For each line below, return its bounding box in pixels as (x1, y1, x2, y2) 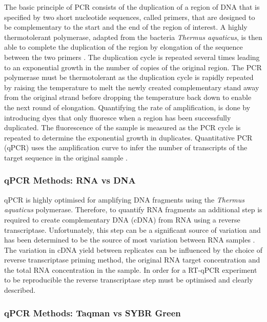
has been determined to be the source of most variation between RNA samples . (4, 234, 255, 245)
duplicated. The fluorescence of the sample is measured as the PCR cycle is (4, 122, 241, 133)
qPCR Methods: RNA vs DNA (4, 174, 136, 187)
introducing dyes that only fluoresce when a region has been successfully (4, 112, 231, 123)
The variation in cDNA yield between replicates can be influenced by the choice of (4, 244, 262, 255)
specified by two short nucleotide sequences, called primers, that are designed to (4, 11, 255, 22)
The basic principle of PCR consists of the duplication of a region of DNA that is (4, 2, 260, 12)
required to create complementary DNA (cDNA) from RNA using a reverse (4, 214, 240, 225)
